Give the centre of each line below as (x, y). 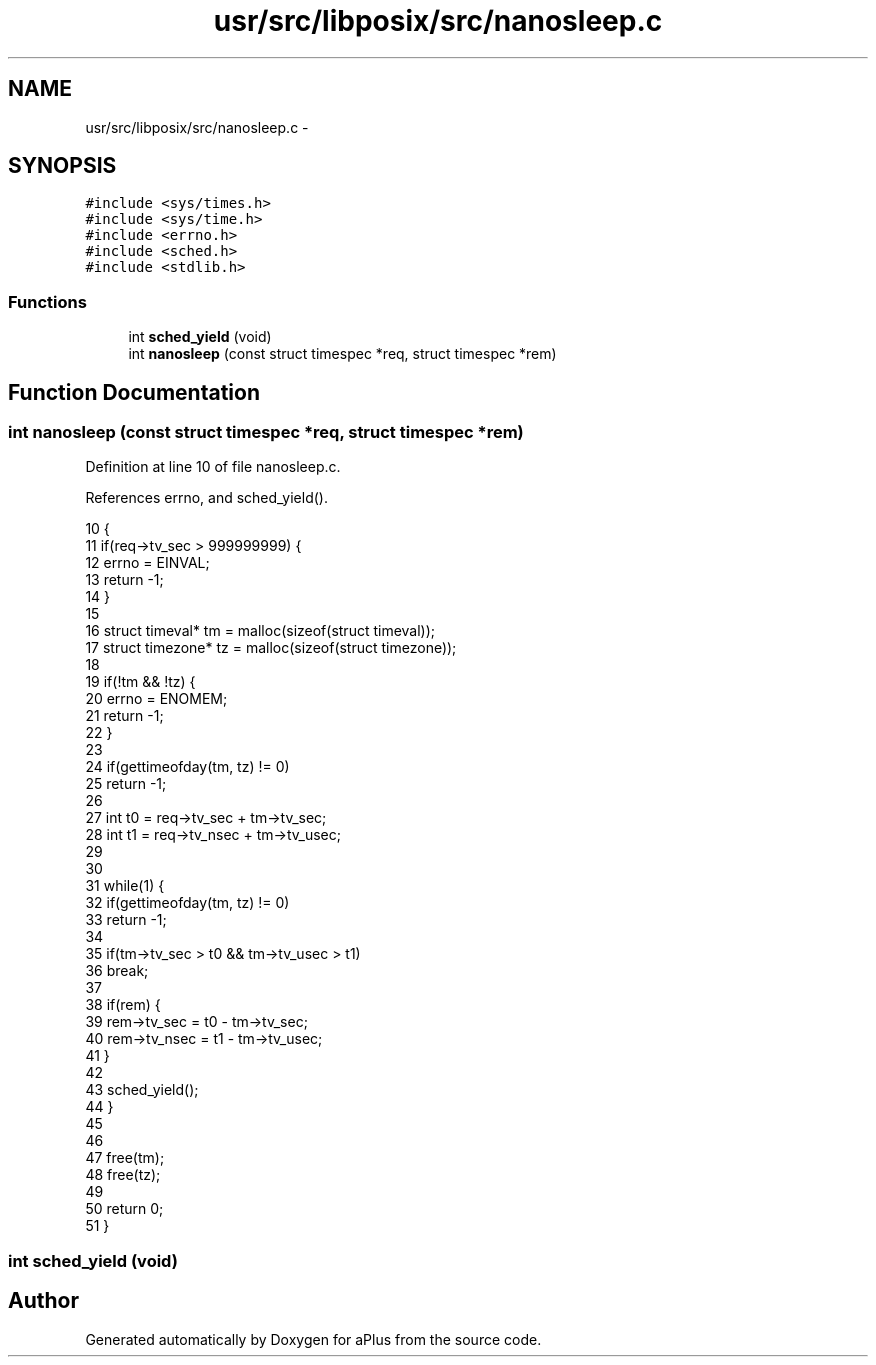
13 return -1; (124, 580)
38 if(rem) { (123, 1005)
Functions (47, 301)
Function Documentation (134, 392)
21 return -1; (124, 716)
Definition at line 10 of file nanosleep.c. (213, 467)
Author (43, 1301)
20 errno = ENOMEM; (156, 699)
